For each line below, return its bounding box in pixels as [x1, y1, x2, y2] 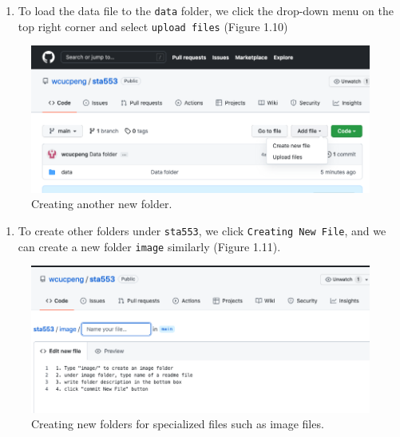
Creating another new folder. [31, 195, 172, 212]
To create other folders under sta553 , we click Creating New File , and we [18, 222, 386, 238]
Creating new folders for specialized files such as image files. [31, 415, 324, 432]
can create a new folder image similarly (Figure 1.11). [18, 238, 281, 254]
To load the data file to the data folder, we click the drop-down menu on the [18, 2, 394, 18]
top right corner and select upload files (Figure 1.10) [18, 18, 288, 34]
